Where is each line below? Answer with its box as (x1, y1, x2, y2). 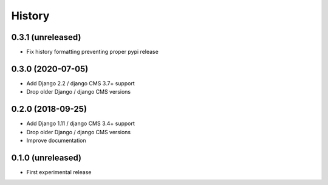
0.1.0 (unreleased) (11, 152, 82, 163)
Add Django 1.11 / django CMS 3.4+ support (26, 120, 135, 127)
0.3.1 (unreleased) (11, 32, 81, 42)
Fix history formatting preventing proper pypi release (26, 48, 159, 56)
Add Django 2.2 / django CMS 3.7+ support (26, 79, 135, 87)
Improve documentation (26, 137, 86, 144)
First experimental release (26, 168, 92, 175)
